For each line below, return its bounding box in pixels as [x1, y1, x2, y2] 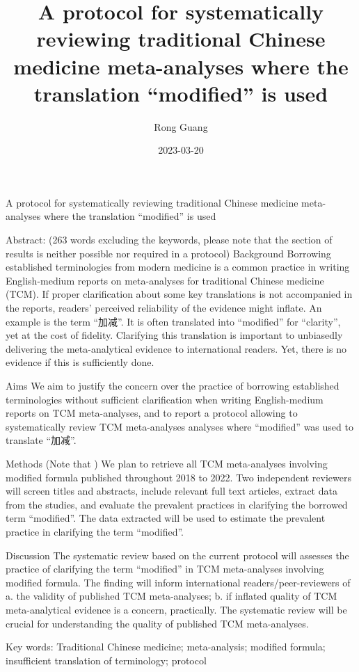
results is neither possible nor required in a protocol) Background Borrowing [6, 246, 331, 260]
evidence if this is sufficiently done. [6, 355, 154, 369]
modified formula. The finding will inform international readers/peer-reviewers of [6, 575, 351, 589]
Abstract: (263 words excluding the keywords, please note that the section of [6, 232, 333, 247]
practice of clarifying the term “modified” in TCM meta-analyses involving [6, 561, 324, 576]
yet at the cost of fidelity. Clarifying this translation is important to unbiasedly [6, 328, 343, 342]
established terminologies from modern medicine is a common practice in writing [6, 259, 350, 274]
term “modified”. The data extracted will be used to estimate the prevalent [6, 511, 326, 525]
